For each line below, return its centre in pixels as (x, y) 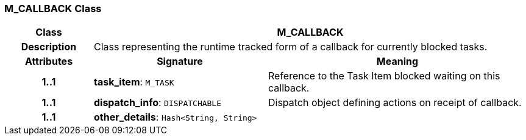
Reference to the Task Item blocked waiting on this (384, 76)
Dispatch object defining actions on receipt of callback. (395, 103)
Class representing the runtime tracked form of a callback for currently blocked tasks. (290, 47)
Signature (180, 62)
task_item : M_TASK (134, 82)
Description (49, 47)
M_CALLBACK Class (53, 8)
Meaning (397, 62)
